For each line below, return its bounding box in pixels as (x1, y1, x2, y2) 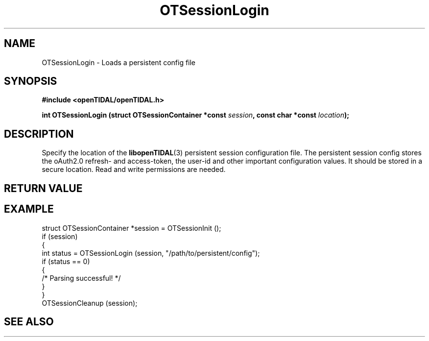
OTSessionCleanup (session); (42, 298, 138, 307)
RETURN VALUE (4, 182, 83, 195)
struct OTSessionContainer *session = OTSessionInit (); (42, 223, 221, 232)
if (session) (42, 232, 78, 241)
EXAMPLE (4, 203, 54, 216)
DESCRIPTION (4, 127, 74, 140)
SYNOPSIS (4, 75, 57, 88)
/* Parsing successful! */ (42, 273, 121, 282)
